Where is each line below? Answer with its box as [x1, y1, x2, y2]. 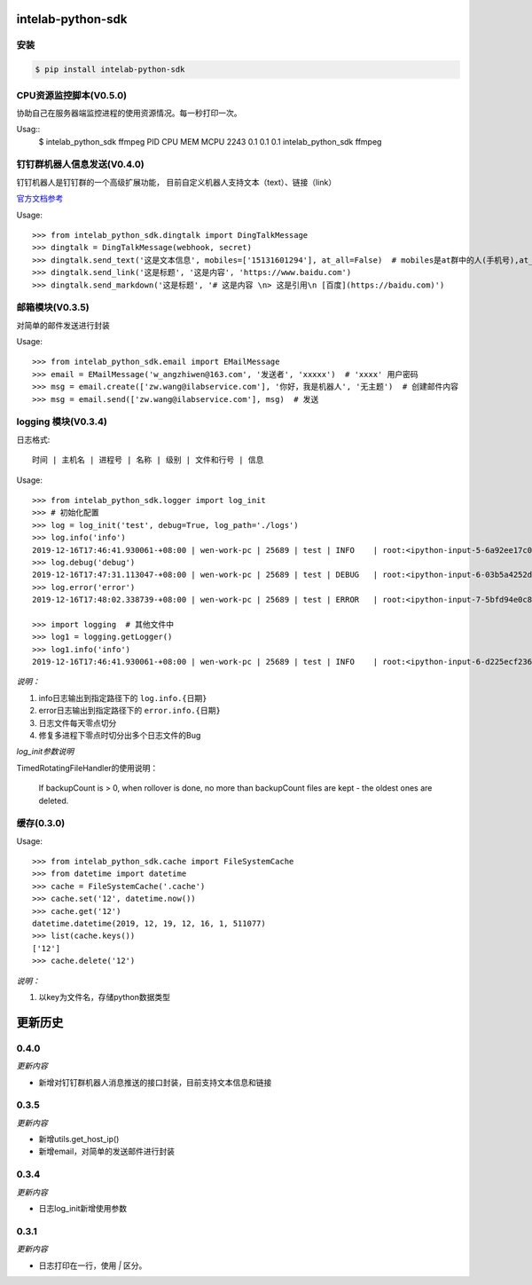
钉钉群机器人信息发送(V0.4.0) [16, 158, 145, 170]
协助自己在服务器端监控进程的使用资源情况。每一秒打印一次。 [16, 107, 242, 118]
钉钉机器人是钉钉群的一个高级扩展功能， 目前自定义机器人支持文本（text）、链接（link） [16, 177, 337, 187]
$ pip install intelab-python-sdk [35, 65, 185, 75]
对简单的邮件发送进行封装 [16, 319, 110, 330]
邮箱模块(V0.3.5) [16, 302, 90, 314]
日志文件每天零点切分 [38, 717, 117, 728]
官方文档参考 [16, 193, 64, 204]
